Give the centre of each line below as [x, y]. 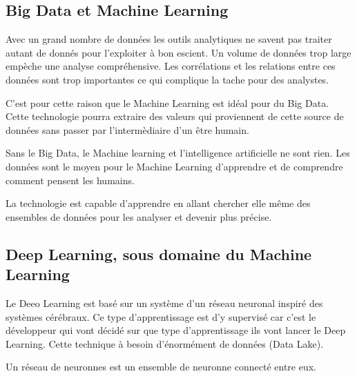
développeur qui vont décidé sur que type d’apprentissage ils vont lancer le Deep [176, 330]
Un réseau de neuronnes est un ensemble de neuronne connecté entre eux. [161, 367]
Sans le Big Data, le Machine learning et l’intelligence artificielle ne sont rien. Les [178, 153]
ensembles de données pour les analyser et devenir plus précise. [139, 216]
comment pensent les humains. [70, 180]
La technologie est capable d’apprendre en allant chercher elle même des [158, 203]
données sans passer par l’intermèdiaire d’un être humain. [127, 129]
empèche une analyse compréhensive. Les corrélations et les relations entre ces [171, 66]
